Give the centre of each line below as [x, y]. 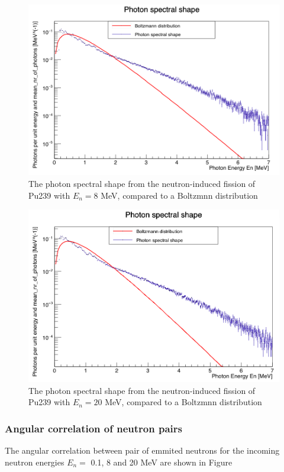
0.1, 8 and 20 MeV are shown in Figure [162, 462]
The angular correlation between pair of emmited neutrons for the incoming [142, 450]
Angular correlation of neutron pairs [93, 428]
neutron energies [35, 462]
